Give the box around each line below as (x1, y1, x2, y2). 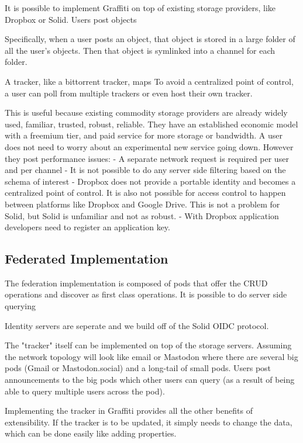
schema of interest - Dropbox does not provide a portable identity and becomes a (5, 175, 296, 187)
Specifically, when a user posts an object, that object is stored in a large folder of (5, 33, 295, 45)
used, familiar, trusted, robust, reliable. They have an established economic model (5, 117, 298, 130)
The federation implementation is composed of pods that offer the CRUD (5, 276, 268, 289)
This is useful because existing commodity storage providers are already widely (5, 106, 288, 119)
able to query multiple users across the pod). (5, 385, 165, 397)
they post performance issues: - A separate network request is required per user (5, 152, 289, 164)
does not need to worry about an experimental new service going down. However (5, 140, 294, 153)
